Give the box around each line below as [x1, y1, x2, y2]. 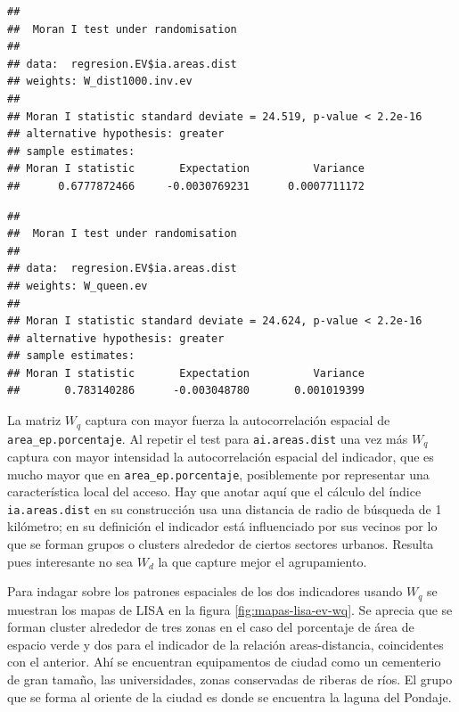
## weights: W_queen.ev [7, 279, 148, 292]
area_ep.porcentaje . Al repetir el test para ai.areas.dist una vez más [7, 429, 408, 447]
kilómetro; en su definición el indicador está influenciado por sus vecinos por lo [7, 517, 438, 536]
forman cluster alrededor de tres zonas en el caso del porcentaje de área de [7, 618, 414, 636]
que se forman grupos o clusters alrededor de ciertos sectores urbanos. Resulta [7, 535, 434, 553]
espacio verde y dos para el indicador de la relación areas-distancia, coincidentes [7, 634, 444, 653]
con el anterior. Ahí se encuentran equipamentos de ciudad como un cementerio [7, 652, 441, 671]
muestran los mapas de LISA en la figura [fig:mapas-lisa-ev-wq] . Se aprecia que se [7, 600, 453, 618]
